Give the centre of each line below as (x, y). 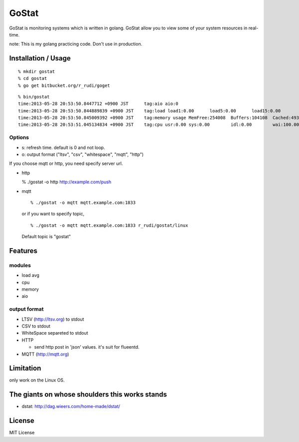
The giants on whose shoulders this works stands (88, 395)
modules (20, 265)
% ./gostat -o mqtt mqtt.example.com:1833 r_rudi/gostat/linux (109, 225)
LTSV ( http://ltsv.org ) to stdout (53, 319)
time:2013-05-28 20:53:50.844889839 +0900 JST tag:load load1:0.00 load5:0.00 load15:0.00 (149, 111)
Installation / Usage (40, 58)
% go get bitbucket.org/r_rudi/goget (64, 85)
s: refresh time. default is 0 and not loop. (63, 147)
